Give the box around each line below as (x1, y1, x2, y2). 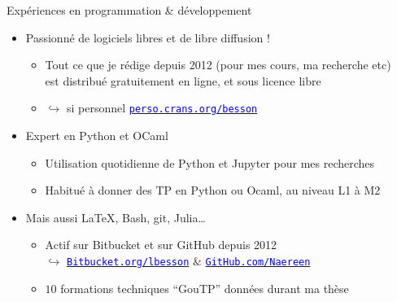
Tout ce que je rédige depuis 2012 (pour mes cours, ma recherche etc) (45, 56, 391, 73)
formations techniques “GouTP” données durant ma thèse (60, 279, 349, 296)
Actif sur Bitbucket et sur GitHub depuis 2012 (45, 236, 277, 253)
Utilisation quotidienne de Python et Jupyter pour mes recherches (45, 154, 375, 171)
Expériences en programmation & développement (7, 2, 252, 18)
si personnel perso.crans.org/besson (66, 99, 258, 116)
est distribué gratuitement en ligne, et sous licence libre (45, 72, 321, 89)
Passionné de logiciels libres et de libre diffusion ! (25, 28, 270, 46)
